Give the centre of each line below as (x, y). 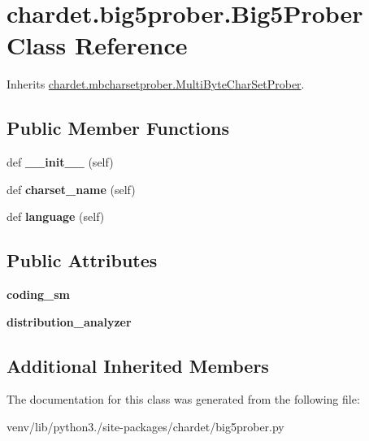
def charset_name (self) (71, 189)
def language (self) (56, 216)
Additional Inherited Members (138, 365)
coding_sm (38, 294)
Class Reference (97, 45)
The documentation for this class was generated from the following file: (183, 399)
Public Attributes (82, 260)
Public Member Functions (118, 128)
